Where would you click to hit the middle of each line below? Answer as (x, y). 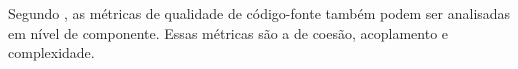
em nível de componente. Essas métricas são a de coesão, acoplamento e (228, 32)
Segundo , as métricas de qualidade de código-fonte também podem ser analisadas (259, 13)
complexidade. (51, 52)
